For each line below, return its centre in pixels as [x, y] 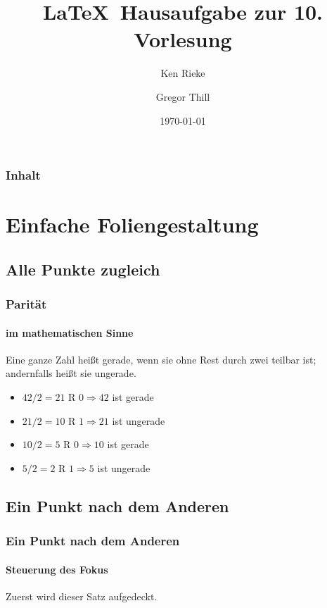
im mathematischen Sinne [70, 332]
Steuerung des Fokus [57, 569]
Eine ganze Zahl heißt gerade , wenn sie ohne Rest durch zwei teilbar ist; [161, 359]
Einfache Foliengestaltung [132, 224]
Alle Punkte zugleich [83, 269]
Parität [26, 304]
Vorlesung [183, 39]
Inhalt [23, 175]
